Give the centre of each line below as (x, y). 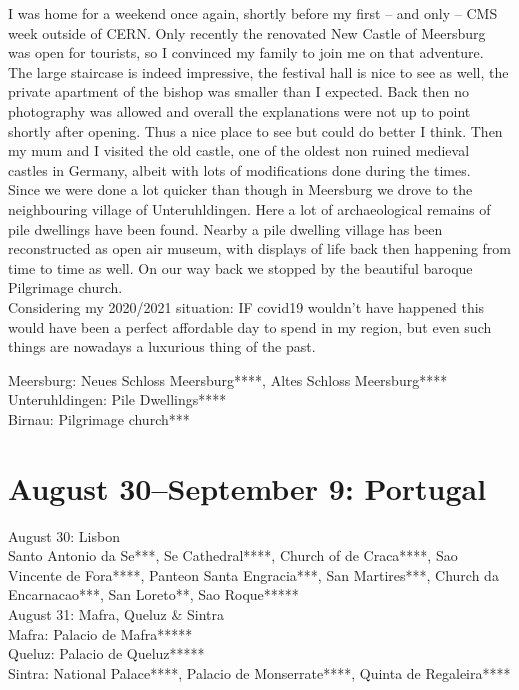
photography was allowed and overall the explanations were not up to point (239, 110)
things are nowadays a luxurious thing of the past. (162, 346)
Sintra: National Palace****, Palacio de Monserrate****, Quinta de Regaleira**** (259, 672)
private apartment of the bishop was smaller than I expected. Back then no (238, 91)
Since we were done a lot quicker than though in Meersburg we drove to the (240, 189)
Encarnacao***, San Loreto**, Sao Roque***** (153, 594)
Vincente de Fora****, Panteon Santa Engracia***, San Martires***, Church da (253, 574)
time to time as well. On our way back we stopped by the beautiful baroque (240, 267)
